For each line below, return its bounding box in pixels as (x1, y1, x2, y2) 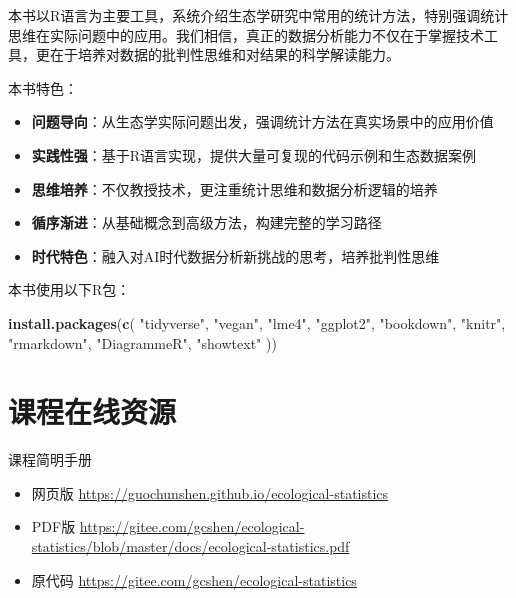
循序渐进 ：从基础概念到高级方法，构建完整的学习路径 (31, 212, 382, 233)
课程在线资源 (8, 391, 177, 432)
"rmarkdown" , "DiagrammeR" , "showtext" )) (8, 332, 277, 353)
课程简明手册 (8, 449, 92, 470)
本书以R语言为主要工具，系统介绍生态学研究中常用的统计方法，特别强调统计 (8, 5, 509, 25)
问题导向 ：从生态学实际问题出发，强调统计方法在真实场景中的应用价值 (31, 111, 494, 132)
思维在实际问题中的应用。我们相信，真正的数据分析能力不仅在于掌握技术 (8, 24, 484, 45)
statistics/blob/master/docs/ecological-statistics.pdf (31, 536, 350, 557)
